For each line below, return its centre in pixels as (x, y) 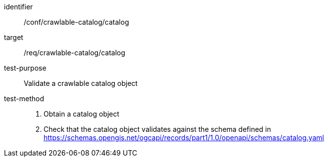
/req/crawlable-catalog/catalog (75, 53)
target (14, 37)
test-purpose (25, 68)
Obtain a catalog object (82, 114)
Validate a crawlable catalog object (81, 83)
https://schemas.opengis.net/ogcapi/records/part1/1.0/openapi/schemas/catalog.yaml (184, 138)
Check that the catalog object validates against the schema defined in (157, 129)
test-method (24, 99)
